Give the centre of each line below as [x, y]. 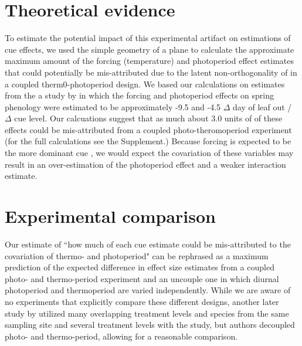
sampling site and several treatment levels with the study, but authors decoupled [150, 325]
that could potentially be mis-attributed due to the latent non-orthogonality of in [151, 72]
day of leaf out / [262, 106]
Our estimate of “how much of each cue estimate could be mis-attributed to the [148, 244]
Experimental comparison [110, 216]
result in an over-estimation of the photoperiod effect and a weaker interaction [145, 164]
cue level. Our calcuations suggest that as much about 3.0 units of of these [148, 118]
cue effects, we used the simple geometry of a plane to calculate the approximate [150, 49]
